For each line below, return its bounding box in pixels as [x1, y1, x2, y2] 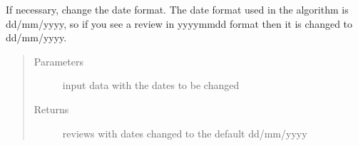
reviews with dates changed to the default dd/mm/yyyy [62, 125, 307, 140]
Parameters [34, 53, 83, 68]
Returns [34, 101, 69, 116]
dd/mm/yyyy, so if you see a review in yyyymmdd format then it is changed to [6, 16, 353, 31]
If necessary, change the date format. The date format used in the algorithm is [6, 2, 349, 16]
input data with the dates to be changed [62, 78, 240, 93]
